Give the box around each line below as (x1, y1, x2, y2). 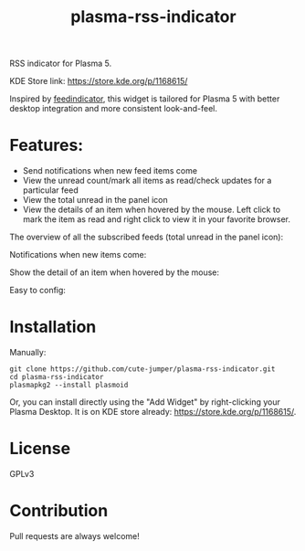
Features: (9, 135, 84, 156)
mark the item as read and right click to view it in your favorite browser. (22, 214, 290, 225)
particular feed (22, 185, 79, 196)
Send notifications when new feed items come (22, 165, 198, 176)
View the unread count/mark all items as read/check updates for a (22, 175, 272, 186)
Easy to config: (9, 285, 67, 296)
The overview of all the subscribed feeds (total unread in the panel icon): (9, 231, 284, 243)
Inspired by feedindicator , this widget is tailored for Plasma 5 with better (9, 93, 280, 104)
